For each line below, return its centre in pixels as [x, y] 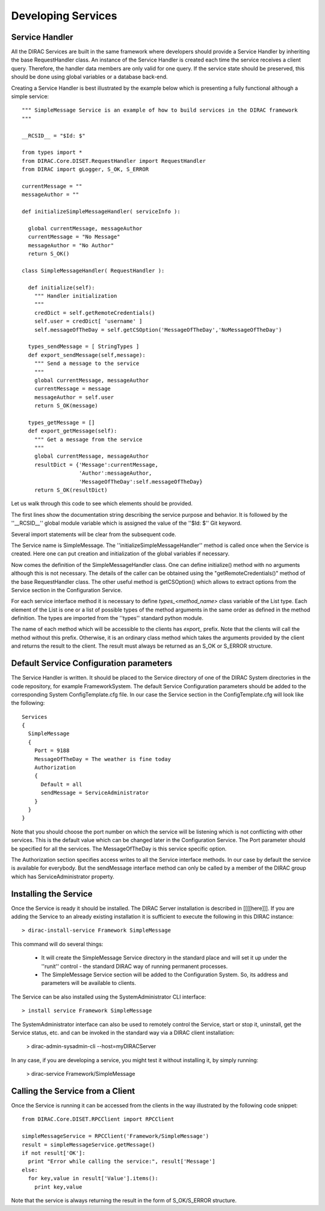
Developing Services [64, 16]
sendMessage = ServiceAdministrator [95, 793]
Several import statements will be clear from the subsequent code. [94, 534]
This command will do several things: [57, 944]
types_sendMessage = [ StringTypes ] [84, 346]
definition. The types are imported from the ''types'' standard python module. [107, 618]
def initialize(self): [61, 287]
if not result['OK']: [54, 1153]
